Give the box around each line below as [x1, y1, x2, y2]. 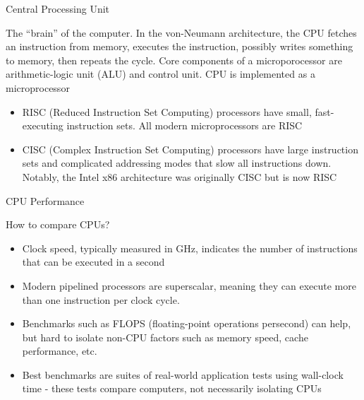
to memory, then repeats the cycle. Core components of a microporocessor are [6, 52, 342, 67]
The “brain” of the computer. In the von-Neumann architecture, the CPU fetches [6, 25, 357, 40]
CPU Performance [6, 193, 85, 208]
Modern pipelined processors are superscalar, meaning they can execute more [22, 278, 356, 293]
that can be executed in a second [22, 254, 165, 269]
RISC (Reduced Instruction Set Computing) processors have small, [22, 104, 312, 119]
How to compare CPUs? [6, 217, 110, 232]
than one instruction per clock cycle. [22, 292, 180, 307]
